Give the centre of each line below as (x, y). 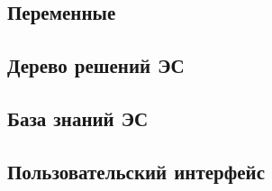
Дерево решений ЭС (96, 65)
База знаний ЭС (78, 118)
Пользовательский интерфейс (136, 171)
